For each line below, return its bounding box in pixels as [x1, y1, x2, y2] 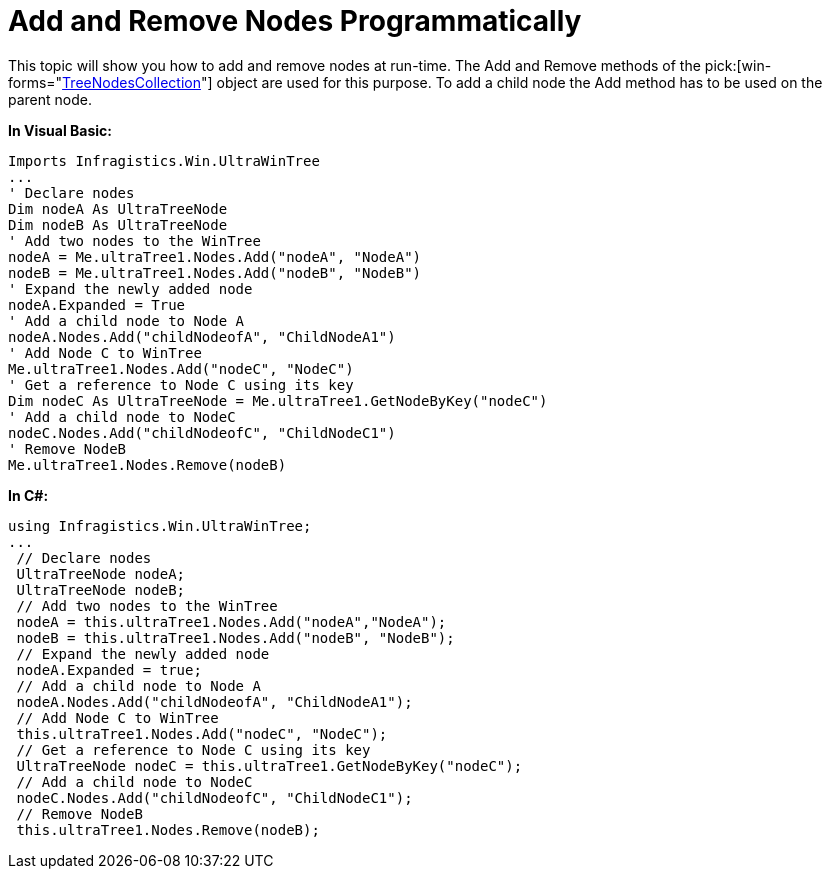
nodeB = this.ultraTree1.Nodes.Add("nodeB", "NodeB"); [16, 629, 455, 646]
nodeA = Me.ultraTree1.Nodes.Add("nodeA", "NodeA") [8, 248, 422, 265]
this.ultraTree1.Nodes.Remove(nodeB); [16, 821, 320, 838]
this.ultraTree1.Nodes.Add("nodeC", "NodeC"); [16, 725, 388, 742]
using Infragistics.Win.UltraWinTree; [8, 517, 312, 534]
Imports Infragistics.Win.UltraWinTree [8, 152, 320, 169]
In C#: [8, 486, 49, 504]
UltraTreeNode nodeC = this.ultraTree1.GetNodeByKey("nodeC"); [16, 757, 523, 774]
